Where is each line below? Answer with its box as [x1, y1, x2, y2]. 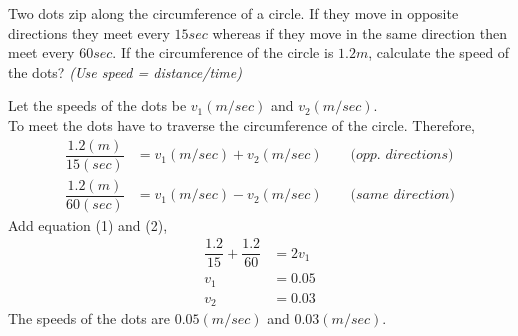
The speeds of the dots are [8, 308, 171, 329]
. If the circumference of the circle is [112, 42, 334, 63]
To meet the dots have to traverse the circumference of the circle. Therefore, [8, 114, 476, 135]
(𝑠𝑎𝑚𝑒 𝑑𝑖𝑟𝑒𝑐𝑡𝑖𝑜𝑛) [350, 188, 455, 203]
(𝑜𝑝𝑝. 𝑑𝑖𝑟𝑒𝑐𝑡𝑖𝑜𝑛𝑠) [350, 148, 454, 163]
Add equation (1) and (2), [8, 214, 168, 235]
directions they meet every [8, 22, 170, 43]
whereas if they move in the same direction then [212, 22, 507, 43]
